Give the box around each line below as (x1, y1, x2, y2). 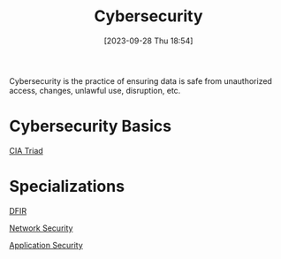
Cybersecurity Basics (9, 117, 172, 136)
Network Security (9, 223, 73, 233)
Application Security (9, 240, 84, 250)
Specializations (9, 177, 125, 196)
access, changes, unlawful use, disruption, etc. (9, 85, 181, 95)
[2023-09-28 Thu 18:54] (103, 35, 194, 46)
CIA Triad (9, 145, 44, 156)
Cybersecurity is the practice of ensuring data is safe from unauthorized (9, 75, 272, 86)
